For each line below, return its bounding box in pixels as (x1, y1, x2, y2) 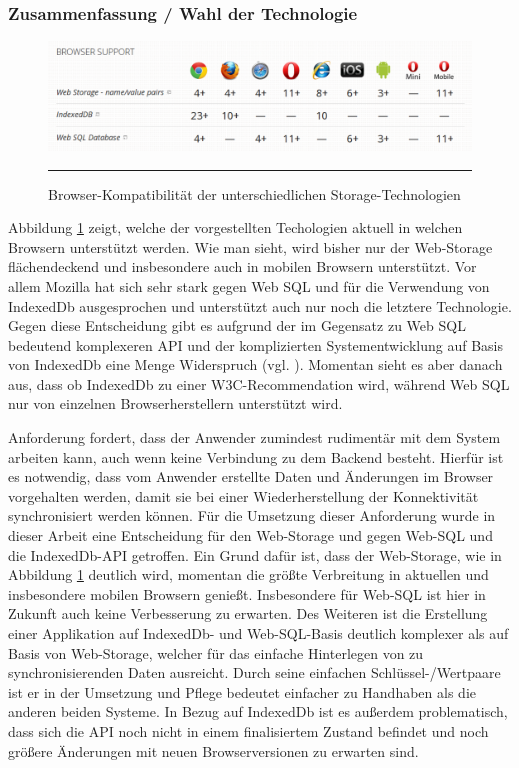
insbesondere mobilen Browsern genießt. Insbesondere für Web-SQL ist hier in (8, 583, 486, 604)
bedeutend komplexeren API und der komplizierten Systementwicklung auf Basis (8, 334, 504, 355)
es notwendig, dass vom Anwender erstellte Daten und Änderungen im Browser (8, 466, 494, 487)
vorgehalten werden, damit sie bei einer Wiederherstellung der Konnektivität (8, 485, 479, 506)
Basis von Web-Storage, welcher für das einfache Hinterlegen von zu (8, 642, 424, 663)
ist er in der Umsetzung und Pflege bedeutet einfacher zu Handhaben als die (8, 681, 476, 702)
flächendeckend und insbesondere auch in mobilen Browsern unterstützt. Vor (8, 256, 477, 277)
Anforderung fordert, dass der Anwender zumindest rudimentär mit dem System (8, 427, 501, 448)
